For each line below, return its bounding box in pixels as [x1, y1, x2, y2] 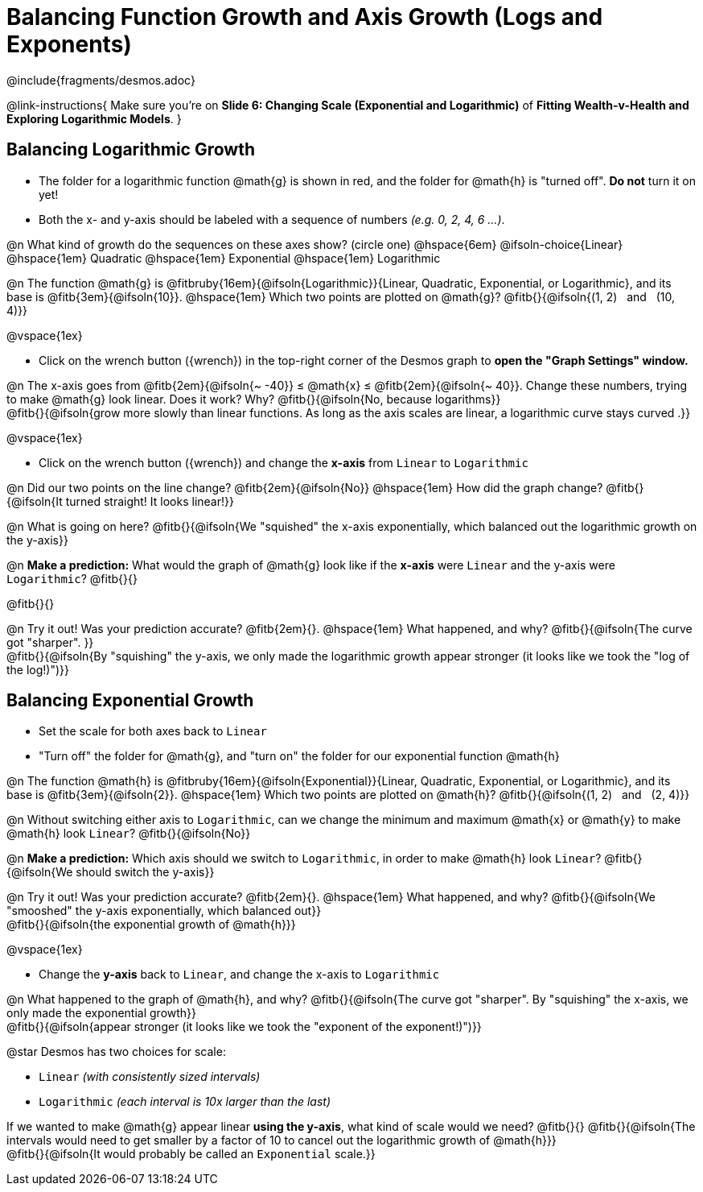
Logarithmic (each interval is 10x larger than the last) [39, 1095, 331, 1109]
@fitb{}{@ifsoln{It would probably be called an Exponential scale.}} [6, 1147, 376, 1161]
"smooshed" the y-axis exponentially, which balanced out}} [6, 904, 322, 918]
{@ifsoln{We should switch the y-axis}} [6, 865, 215, 880]
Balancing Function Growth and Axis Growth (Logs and [6, 3, 603, 31]
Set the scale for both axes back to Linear [39, 724, 267, 739]
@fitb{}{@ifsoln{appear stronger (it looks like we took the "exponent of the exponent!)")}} [6, 1020, 482, 1034]
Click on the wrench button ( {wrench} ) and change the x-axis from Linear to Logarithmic [39, 455, 528, 470]
